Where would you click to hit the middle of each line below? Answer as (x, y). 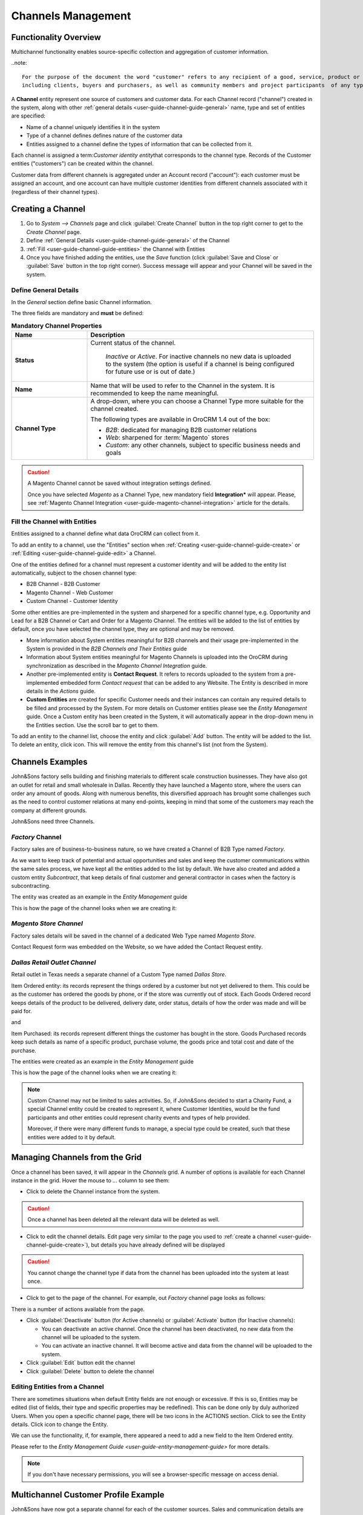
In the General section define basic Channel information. (82, 302)
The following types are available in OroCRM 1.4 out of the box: (180, 419)
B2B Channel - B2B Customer (63, 584)
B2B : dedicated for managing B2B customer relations (181, 430)
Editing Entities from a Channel (57, 1387)
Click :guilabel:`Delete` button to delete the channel (90, 1371)
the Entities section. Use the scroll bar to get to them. (93, 725)
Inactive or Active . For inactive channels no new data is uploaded (198, 356)
